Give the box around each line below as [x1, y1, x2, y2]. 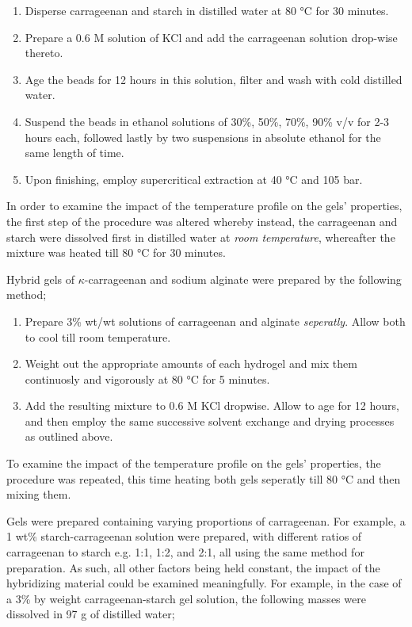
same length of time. [25, 144, 124, 161]
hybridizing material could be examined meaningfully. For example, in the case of [6, 575, 402, 591]
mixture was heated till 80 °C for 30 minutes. [6, 244, 226, 261]
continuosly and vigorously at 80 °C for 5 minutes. [25, 370, 270, 387]
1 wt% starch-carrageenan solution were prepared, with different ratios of [6, 528, 362, 545]
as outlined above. [25, 428, 113, 445]
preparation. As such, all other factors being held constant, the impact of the [6, 559, 380, 575]
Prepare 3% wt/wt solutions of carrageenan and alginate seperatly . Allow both [25, 312, 406, 329]
